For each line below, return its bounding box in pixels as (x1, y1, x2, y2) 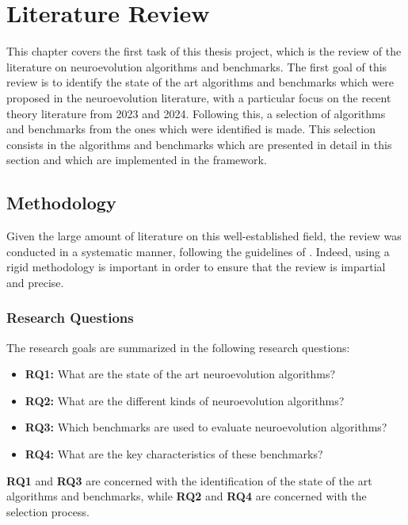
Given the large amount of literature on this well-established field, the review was (6, 228, 402, 244)
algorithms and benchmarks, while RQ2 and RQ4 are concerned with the (6, 488, 367, 504)
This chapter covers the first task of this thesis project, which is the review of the (6, 43, 402, 59)
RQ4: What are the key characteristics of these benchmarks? (25, 446, 323, 462)
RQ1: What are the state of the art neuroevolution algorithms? (25, 366, 336, 382)
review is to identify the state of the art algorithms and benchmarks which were (6, 74, 394, 90)
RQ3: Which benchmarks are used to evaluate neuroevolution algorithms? (25, 419, 387, 435)
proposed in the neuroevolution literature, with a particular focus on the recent (6, 89, 391, 105)
